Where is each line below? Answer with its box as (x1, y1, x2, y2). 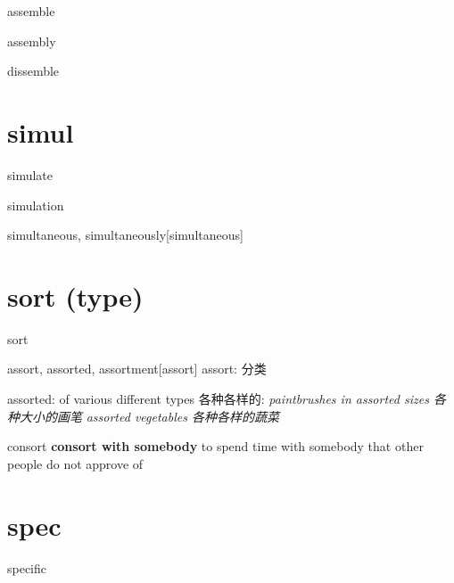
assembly (7, 31, 56, 50)
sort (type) (7, 277, 144, 314)
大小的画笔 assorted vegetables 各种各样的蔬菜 (19, 406, 279, 425)
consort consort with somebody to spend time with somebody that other (7, 437, 424, 456)
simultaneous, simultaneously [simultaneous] (7, 226, 244, 244)
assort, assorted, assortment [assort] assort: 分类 (7, 359, 267, 378)
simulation (7, 195, 64, 214)
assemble (7, 2, 55, 20)
